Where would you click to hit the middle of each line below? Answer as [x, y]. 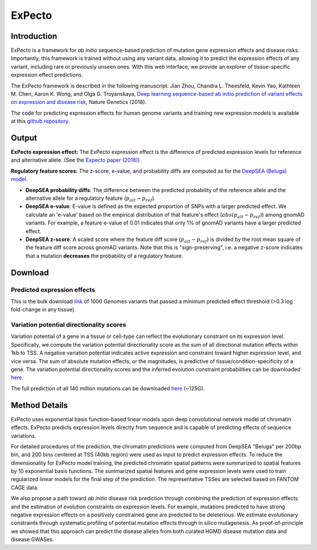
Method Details [39, 405]
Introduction [34, 36]
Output [24, 138]
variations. [23, 435]
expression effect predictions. [47, 75]
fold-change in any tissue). [43, 310]
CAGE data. [25, 487]
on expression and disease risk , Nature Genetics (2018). [79, 102]
